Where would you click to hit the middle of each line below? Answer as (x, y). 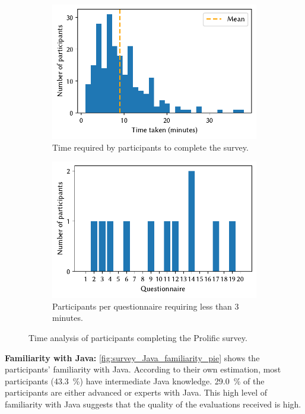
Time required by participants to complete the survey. (150, 147)
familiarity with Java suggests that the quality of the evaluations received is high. (153, 404)
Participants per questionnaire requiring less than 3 (146, 306)
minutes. (68, 318)
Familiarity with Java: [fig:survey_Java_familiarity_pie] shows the (132, 357)
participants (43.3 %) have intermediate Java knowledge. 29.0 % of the (135, 380)
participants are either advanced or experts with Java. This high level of (136, 392)
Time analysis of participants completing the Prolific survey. (138, 337)
